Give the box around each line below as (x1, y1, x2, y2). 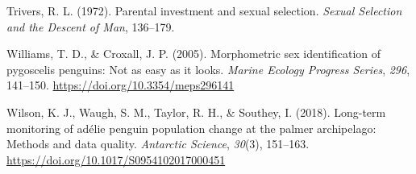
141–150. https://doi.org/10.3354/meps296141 (6, 77, 235, 93)
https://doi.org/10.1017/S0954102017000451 (6, 151, 226, 168)
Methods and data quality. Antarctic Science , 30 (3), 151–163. (6, 135, 310, 152)
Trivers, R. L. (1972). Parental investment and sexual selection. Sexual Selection (6, 2, 402, 19)
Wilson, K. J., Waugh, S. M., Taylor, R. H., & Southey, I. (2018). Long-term (6, 103, 386, 120)
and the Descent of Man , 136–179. (6, 18, 175, 35)
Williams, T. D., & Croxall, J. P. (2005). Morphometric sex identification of (6, 45, 381, 62)
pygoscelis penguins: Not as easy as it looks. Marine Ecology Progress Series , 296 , (6, 60, 410, 77)
